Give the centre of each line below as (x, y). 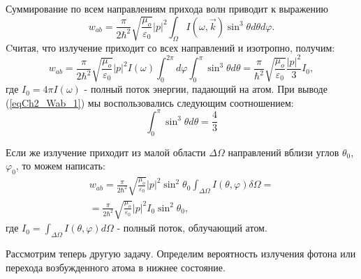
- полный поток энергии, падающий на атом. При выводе (206, 89)
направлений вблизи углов (283, 152)
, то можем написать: (60, 166)
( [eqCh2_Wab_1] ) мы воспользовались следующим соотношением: (150, 102)
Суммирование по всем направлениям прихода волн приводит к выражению (167, 8)
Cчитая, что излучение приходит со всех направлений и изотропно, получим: (170, 47)
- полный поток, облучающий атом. (192, 228)
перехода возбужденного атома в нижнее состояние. (116, 267)
